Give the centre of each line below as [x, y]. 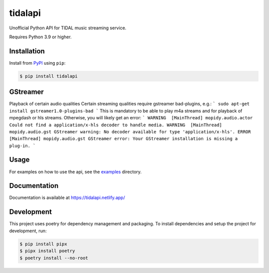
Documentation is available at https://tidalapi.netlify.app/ [67, 198]
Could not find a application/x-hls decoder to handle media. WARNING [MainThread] [116, 125]
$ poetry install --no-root [54, 258]
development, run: [28, 231]
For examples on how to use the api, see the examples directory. [75, 172]
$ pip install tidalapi [49, 76]
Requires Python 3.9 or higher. [40, 37]
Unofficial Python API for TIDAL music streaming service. [68, 28]
